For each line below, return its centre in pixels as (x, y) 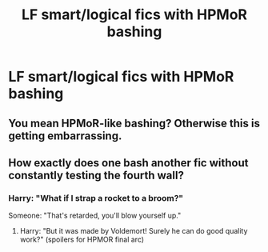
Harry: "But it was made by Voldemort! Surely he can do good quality (134, 231)
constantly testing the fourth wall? (96, 175)
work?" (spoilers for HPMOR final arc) (82, 240)
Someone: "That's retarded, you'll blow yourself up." (95, 216)
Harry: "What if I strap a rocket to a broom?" (96, 198)
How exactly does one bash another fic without (128, 163)
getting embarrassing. (65, 136)
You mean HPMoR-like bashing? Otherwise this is (134, 123)
